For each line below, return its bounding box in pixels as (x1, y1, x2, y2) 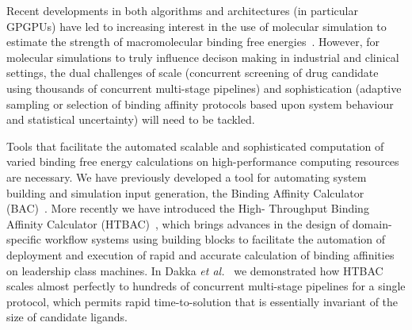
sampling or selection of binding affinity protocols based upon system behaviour (6, 95, 394, 112)
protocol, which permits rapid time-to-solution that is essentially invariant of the (6, 293, 399, 309)
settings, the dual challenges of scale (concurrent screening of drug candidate (6, 64, 379, 81)
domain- (352, 215, 392, 232)
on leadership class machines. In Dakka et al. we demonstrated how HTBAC (6, 262, 383, 278)
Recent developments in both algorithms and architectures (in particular (6, 2, 358, 18)
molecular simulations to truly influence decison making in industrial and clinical (6, 48, 399, 65)
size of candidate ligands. (6, 309, 128, 325)
